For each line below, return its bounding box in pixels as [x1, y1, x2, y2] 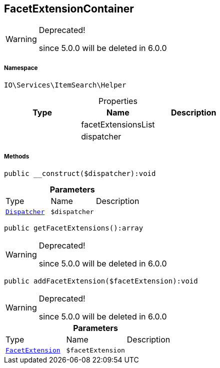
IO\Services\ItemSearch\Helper [4, 81, 126, 89]
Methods [4, 152, 29, 160]
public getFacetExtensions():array [4, 223, 143, 232]
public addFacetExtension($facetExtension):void [4, 276, 198, 285]
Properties [98, 96, 137, 106]
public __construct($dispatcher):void [4, 169, 156, 177]
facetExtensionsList [81, 119, 155, 130]
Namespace [4, 64, 38, 71]
